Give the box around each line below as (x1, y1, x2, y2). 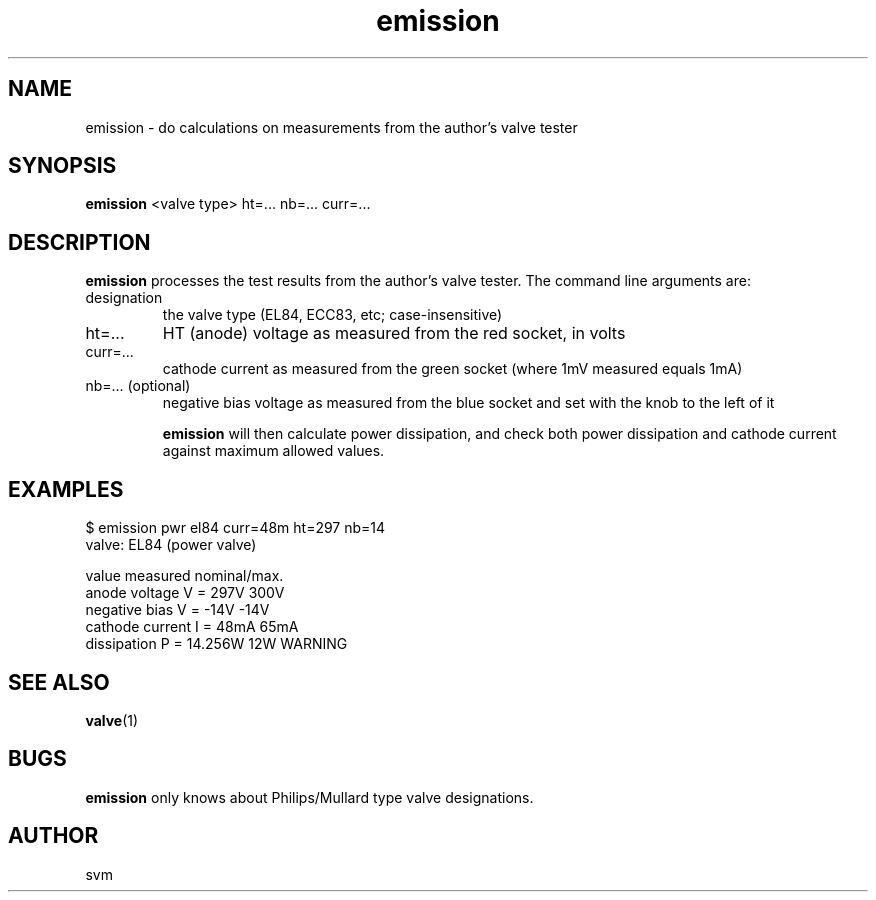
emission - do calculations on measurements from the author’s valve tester (85, 118, 578, 136)
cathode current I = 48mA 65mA (85, 618, 299, 636)
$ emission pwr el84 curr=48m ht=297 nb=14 (85, 519, 386, 537)
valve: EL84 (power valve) (85, 536, 257, 554)
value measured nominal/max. (85, 567, 284, 585)
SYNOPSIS (8, 153, 117, 179)
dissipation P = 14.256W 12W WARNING (85, 635, 348, 653)
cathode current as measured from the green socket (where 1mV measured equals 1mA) (162, 360, 743, 378)
